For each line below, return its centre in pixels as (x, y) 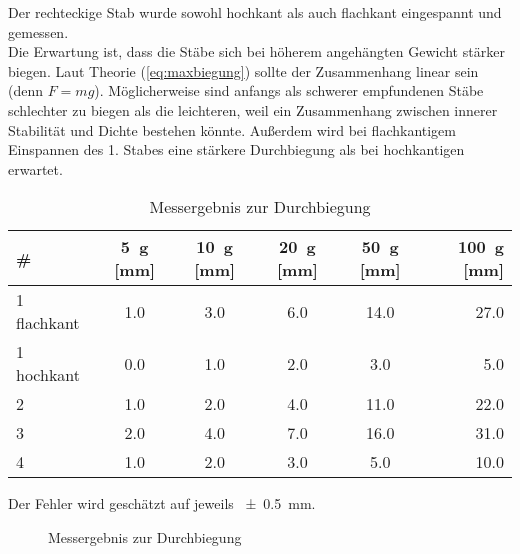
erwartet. (35, 168)
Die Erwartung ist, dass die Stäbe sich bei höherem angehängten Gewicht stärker (256, 51)
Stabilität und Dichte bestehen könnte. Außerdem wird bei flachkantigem (232, 129)
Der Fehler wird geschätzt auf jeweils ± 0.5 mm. (162, 503)
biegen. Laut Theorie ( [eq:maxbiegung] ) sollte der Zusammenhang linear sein (243, 70)
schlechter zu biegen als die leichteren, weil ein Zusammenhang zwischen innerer (253, 109)
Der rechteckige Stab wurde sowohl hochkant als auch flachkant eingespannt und (255, 12)
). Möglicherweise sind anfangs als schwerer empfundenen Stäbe (289, 90)
